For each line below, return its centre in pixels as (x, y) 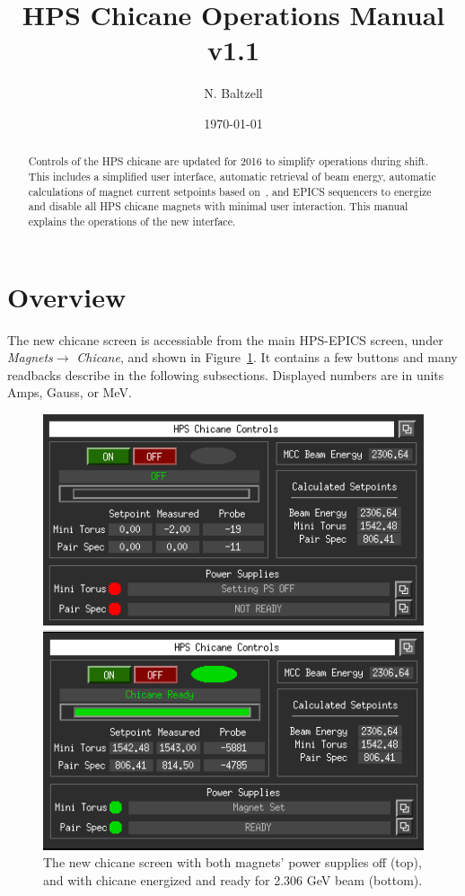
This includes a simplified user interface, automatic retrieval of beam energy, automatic (232, 176)
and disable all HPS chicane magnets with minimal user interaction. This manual (218, 206)
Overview (67, 296)
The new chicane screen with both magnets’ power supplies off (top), (232, 862)
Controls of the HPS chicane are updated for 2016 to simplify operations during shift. (228, 161)
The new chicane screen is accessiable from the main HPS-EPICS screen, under (225, 339)
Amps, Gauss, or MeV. (70, 392)
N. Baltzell (233, 93)
